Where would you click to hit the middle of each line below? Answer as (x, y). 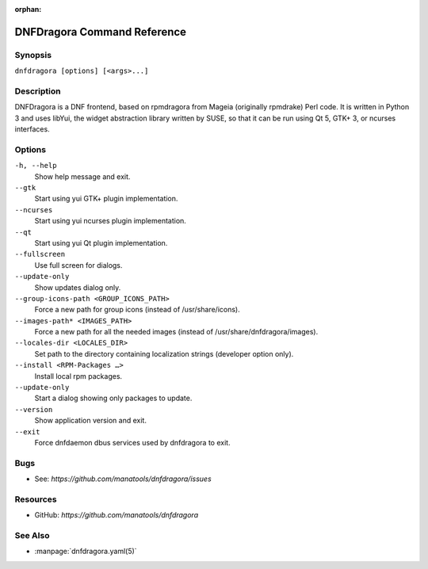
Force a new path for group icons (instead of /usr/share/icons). (138, 310)
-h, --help (36, 166)
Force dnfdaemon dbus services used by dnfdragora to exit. (132, 442)
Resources (36, 499)
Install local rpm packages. (78, 376)
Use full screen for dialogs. (78, 265)
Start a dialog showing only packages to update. (113, 398)
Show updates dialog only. (78, 287)
